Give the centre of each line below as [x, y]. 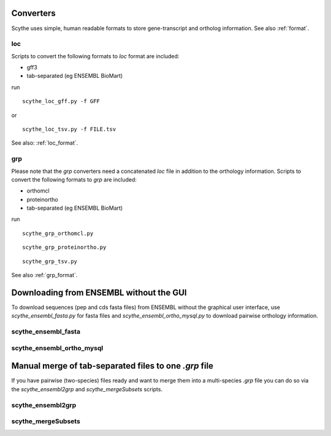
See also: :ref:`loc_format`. [45, 143]
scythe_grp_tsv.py [50, 261]
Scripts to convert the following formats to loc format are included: [95, 56]
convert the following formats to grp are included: [74, 179]
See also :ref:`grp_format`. [44, 275]
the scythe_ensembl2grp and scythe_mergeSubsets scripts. [87, 389]
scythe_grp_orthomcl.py [58, 233]
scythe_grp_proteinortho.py [64, 247]
